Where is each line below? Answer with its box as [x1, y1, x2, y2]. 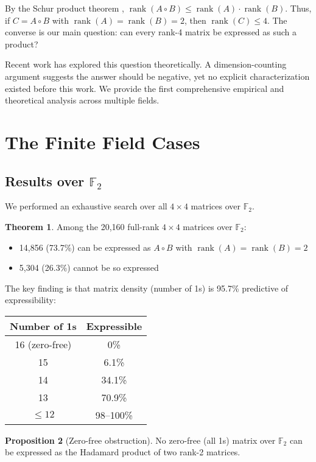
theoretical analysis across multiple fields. [5, 94, 160, 107]
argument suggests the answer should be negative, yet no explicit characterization [5, 69, 310, 82]
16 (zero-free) [15, 337, 72, 351]
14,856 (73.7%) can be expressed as [19, 240, 151, 253]
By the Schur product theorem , [5, 2, 124, 14]
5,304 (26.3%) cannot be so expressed [19, 261, 159, 274]
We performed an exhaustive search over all [5, 200, 167, 212]
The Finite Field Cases [5, 129, 200, 154]
